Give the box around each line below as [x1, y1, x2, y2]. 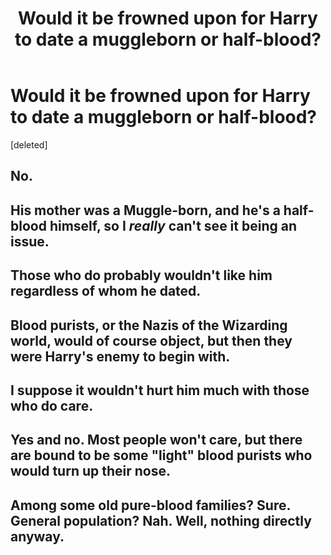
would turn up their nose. [10, 463, 171, 480]
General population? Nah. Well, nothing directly [10, 512, 312, 529]
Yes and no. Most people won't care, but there [10, 432, 303, 449]
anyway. [10, 528, 65, 545]
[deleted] [10, 138, 48, 151]
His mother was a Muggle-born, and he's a [10, 202, 281, 219]
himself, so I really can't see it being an [49, 217, 297, 234]
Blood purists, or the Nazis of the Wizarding [10, 317, 288, 334]
